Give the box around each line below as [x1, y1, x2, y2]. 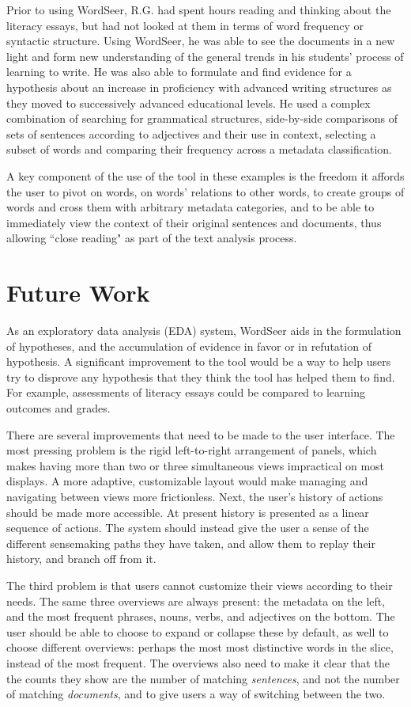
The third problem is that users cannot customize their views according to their [6, 576, 393, 593]
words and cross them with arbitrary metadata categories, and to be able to [6, 199, 375, 215]
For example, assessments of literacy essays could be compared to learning [6, 384, 365, 401]
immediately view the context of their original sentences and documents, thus [6, 214, 382, 230]
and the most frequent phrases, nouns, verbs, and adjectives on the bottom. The [6, 608, 395, 625]
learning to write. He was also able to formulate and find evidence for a [6, 63, 352, 80]
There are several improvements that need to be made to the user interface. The [6, 426, 395, 443]
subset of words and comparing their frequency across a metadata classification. [6, 141, 392, 158]
